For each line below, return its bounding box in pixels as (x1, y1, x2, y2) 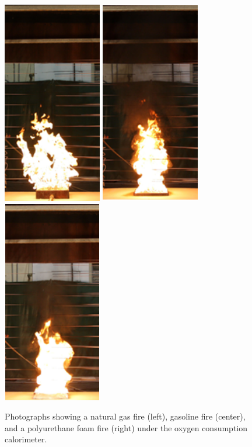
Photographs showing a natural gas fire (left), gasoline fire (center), (5, 410, 246, 422)
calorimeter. (5, 433, 47, 445)
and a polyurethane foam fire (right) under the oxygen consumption (5, 421, 248, 434)
